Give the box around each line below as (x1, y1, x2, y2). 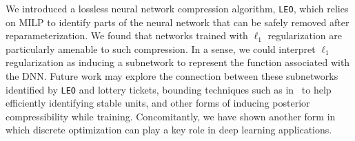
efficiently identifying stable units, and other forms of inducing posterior (6, 96, 310, 110)
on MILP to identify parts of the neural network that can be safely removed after (6, 14, 349, 29)
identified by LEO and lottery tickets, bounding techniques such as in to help (6, 82, 332, 96)
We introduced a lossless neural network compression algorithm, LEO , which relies (6, 1, 349, 15)
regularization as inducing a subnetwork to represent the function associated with (6, 55, 350, 69)
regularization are (267, 28, 342, 43)
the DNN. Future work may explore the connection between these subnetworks (6, 69, 338, 83)
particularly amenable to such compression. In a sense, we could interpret (6, 41, 316, 56)
